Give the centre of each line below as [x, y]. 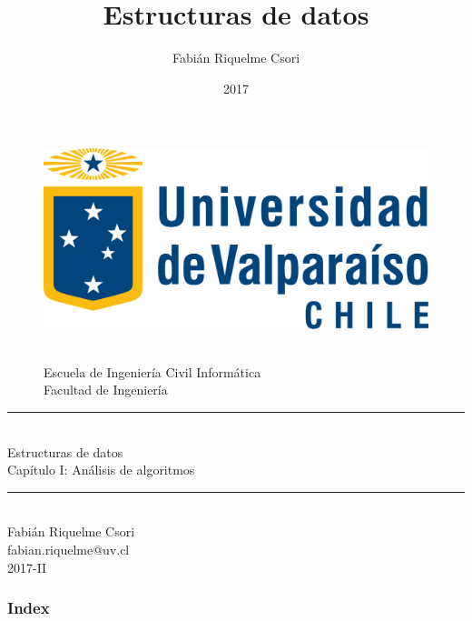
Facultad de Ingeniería [106, 390]
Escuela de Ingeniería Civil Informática [152, 371]
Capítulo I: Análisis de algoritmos [101, 470]
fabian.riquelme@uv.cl [69, 549]
